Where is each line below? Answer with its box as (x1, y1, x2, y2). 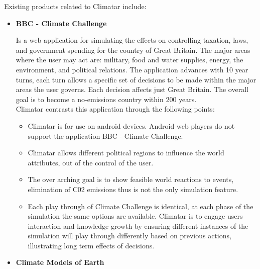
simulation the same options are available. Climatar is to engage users (28, 211, 243, 221)
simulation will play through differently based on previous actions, (28, 230, 231, 241)
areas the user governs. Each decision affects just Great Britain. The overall (16, 84, 248, 95)
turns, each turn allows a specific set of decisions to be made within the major (16, 74, 256, 84)
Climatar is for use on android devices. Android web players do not (28, 120, 235, 131)
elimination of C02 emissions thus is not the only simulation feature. (28, 184, 238, 194)
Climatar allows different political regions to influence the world (28, 147, 224, 158)
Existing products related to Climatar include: (4, 1, 147, 11)
